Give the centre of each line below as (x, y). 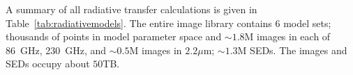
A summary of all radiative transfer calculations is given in (132, 9)
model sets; (307, 23)
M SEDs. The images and (292, 50)
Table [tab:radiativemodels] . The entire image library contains (139, 23)
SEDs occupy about (48, 64)
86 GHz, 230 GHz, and (56, 50)
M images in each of (287, 36)
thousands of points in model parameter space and (114, 36)
